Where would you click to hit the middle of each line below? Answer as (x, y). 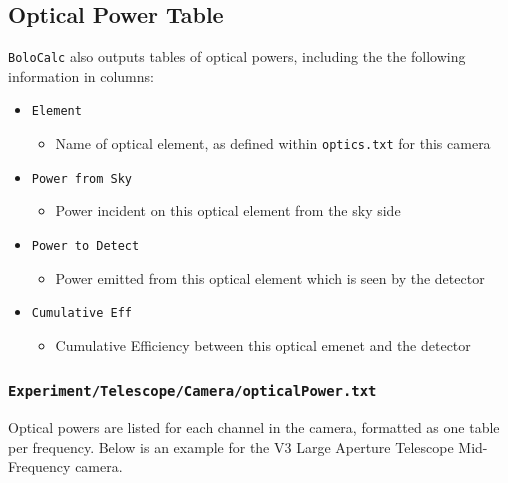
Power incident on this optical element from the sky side (228, 210)
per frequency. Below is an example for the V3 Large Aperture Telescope (231, 446)
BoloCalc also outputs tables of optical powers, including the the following (237, 56)
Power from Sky (82, 178)
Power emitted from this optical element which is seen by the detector (270, 277)
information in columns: (81, 75)
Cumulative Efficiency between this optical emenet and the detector (263, 344)
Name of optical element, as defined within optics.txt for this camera (273, 143)
